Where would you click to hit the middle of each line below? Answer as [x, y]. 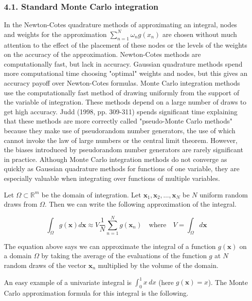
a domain [18, 256]
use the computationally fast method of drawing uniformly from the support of [122, 92]
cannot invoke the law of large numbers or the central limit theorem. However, [121, 140]
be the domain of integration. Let [91, 194]
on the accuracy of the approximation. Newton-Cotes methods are [102, 54]
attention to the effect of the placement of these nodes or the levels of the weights [126, 44]
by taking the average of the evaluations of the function [124, 256]
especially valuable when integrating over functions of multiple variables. [112, 178]
